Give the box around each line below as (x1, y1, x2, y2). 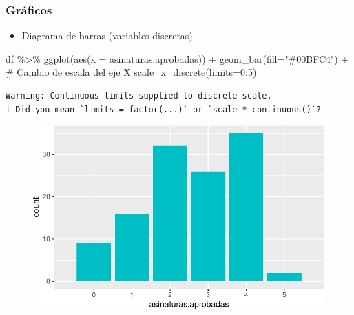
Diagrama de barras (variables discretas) (21, 28, 193, 43)
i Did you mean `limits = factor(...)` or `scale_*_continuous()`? (6, 104, 322, 114)
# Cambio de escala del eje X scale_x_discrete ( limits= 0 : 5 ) (6, 65, 257, 79)
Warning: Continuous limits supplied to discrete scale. (6, 91, 272, 101)
